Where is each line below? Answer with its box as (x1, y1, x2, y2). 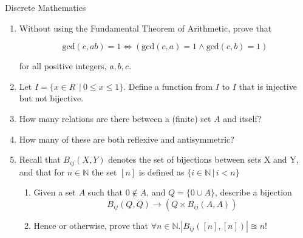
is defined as (138, 165, 185, 178)
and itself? (223, 112, 262, 124)
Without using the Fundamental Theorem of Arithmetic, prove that (19, 21, 272, 34)
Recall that (19, 153, 61, 166)
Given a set (33, 186, 76, 199)
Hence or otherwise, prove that (33, 219, 148, 231)
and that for (19, 165, 65, 178)
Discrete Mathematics (5, 1, 86, 13)
